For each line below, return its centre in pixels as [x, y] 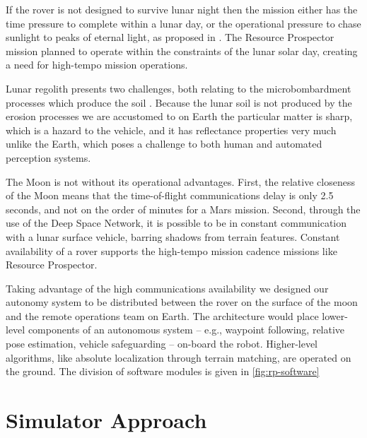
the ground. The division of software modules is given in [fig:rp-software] [163, 371]
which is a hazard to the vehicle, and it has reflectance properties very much [171, 130]
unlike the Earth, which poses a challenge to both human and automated [164, 144]
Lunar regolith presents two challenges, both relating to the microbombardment [179, 88]
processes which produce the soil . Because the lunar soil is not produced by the [179, 102]
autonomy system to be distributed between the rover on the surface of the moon [182, 302]
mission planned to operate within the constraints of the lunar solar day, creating [182, 51]
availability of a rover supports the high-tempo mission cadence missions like [171, 250]
